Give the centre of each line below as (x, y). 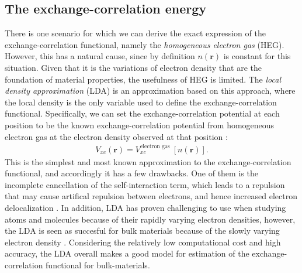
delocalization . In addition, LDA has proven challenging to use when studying (145, 208)
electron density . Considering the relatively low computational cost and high (143, 242)
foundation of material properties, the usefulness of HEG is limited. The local (143, 79)
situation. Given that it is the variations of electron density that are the (133, 67)
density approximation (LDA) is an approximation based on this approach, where (150, 91)
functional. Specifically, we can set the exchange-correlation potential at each (142, 113)
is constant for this (257, 56)
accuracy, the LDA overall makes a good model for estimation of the (127, 253)
